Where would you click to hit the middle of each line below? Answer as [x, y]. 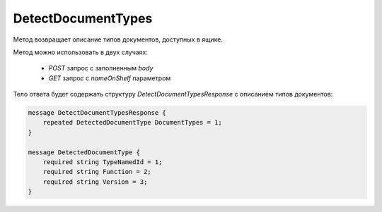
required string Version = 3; [95, 182]
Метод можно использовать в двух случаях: [81, 52]
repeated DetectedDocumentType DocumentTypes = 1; [132, 123]
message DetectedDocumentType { [84, 152]
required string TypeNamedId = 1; [103, 162]
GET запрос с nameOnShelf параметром [110, 78]
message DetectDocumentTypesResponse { [97, 113]
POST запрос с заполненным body [101, 68]
